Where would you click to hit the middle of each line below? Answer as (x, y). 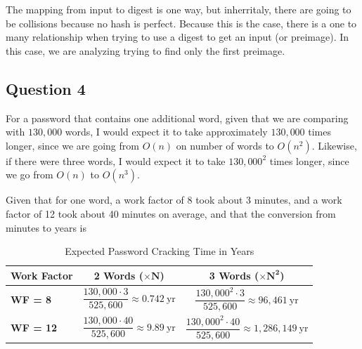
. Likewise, (334, 145)
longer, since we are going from (72, 145)
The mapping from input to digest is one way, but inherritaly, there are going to (179, 9)
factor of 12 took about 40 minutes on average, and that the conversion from (171, 213)
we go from (30, 174)
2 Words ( (118, 275)
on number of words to (225, 145)
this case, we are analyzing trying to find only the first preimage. (146, 50)
